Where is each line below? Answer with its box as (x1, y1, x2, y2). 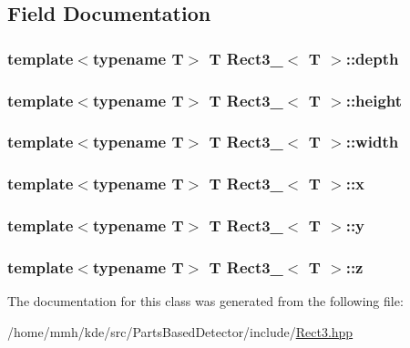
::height (345, 88, 403, 111)
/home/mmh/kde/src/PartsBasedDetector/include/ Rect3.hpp (7, 322, 354, 341)
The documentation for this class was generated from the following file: (7, 292, 404, 311)
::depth (345, 46, 399, 69)
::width (345, 130, 399, 153)
